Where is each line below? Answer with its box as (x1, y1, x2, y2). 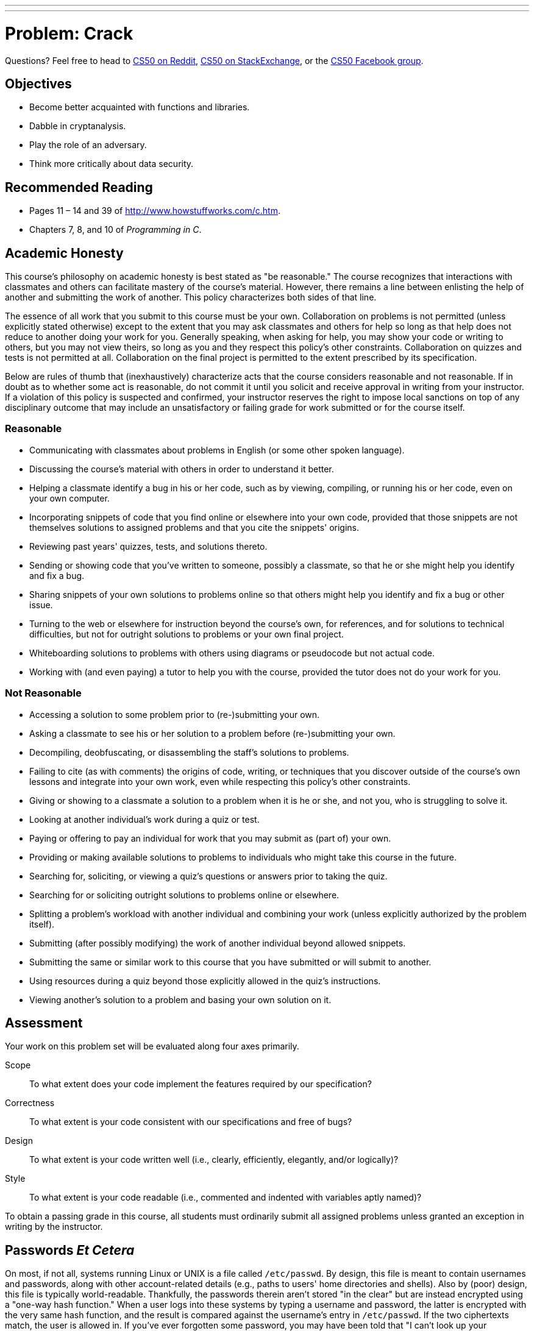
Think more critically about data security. (29, 158, 194, 169)
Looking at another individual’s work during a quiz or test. (29, 814, 260, 825)
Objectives (5, 76, 72, 91)
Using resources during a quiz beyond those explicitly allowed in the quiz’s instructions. (29, 975, 381, 986)
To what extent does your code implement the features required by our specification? (29, 1079, 372, 1090)
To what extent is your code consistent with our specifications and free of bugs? (29, 1116, 352, 1127)
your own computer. (29, 492, 110, 503)
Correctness (5, 1098, 55, 1109)
